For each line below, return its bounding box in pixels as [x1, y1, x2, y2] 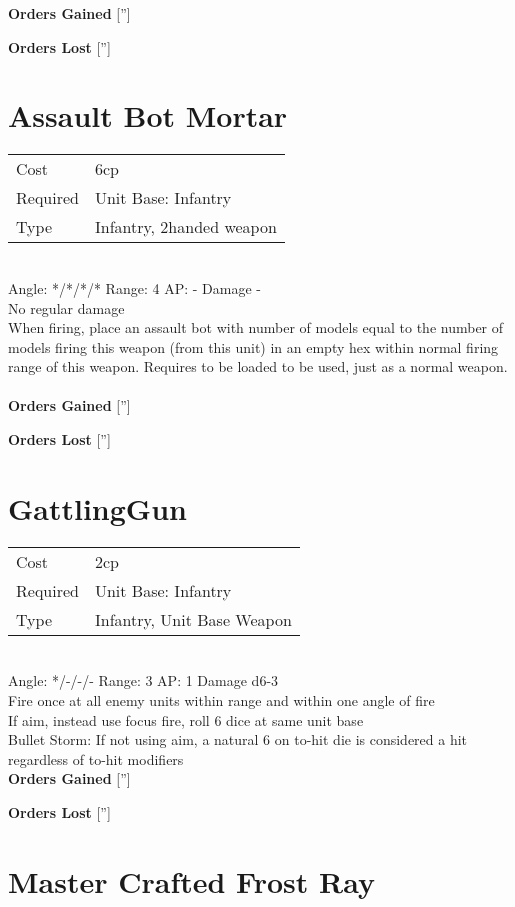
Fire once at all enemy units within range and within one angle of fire [8, 689, 435, 710]
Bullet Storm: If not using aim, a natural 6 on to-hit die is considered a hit [8, 729, 468, 750]
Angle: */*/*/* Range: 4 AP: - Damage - [8, 277, 261, 298]
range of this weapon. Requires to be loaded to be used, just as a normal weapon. [8, 356, 508, 377]
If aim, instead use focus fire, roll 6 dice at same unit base [8, 709, 364, 730]
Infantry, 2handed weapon [94, 215, 277, 239]
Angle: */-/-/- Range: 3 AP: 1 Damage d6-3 [8, 670, 279, 691]
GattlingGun [8, 487, 187, 528]
